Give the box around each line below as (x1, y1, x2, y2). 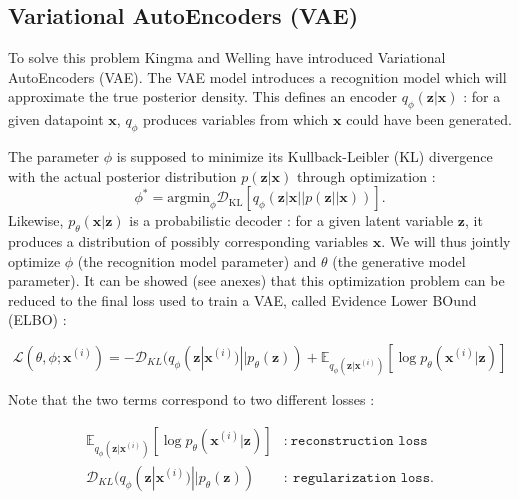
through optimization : (297, 165, 436, 186)
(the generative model (332, 250, 466, 271)
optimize (8, 250, 61, 271)
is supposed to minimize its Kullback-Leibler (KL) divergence (116, 145, 493, 166)
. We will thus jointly (381, 230, 511, 251)
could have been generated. (346, 109, 512, 130)
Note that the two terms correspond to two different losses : (8, 389, 375, 410)
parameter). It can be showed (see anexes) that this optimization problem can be (8, 270, 505, 291)
